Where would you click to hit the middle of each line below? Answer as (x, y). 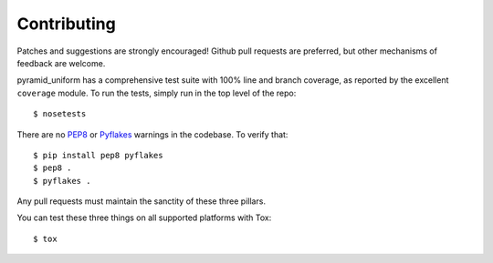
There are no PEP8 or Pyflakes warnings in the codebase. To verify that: (152, 134)
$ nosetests (60, 114)
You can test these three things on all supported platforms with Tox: (144, 217)
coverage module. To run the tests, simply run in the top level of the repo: (157, 93)
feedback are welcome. (61, 63)
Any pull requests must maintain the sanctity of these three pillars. (142, 201)
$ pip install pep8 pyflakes (98, 155)
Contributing (66, 24)
